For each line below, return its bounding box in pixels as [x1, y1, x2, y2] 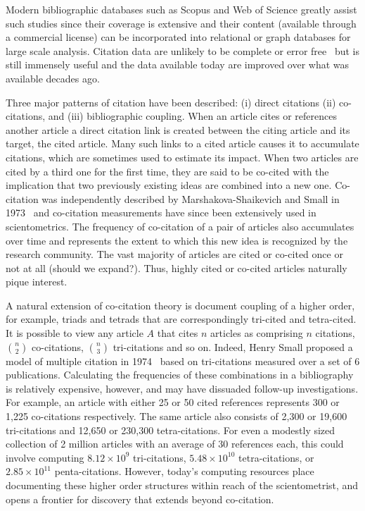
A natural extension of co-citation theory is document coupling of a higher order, [6, 297, 355, 312]
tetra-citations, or [238, 450, 314, 464]
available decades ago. [6, 70, 100, 85]
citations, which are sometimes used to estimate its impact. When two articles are [6, 149, 359, 164]
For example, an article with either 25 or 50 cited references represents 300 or [6, 395, 340, 410]
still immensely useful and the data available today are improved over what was [6, 57, 350, 72]
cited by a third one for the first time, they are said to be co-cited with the [6, 164, 329, 178]
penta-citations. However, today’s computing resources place [54, 464, 314, 479]
